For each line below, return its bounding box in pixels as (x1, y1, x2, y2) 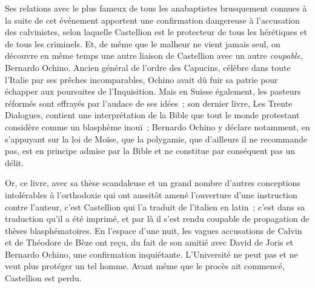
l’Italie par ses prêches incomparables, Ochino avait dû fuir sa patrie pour (5, 73, 278, 85)
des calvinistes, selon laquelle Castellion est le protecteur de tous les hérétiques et (5, 25, 307, 38)
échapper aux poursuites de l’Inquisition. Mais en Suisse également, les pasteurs (5, 85, 301, 98)
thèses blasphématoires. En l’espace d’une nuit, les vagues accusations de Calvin (5, 224, 302, 236)
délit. (5, 156, 24, 169)
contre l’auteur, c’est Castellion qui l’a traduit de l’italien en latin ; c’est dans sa (5, 200, 305, 213)
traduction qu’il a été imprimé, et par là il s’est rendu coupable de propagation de (5, 212, 310, 225)
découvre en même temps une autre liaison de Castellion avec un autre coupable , (5, 49, 303, 62)
